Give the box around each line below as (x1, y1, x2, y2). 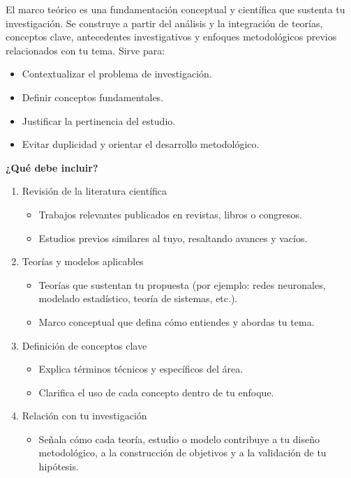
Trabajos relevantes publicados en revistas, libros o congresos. (38, 207, 302, 221)
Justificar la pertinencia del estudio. (22, 113, 176, 128)
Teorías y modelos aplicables (22, 254, 144, 269)
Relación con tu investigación (22, 408, 147, 423)
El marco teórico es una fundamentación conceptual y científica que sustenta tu (6, 2, 345, 16)
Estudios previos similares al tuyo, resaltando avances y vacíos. (38, 230, 308, 245)
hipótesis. (38, 459, 79, 474)
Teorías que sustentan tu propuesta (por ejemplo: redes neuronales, (38, 277, 326, 292)
